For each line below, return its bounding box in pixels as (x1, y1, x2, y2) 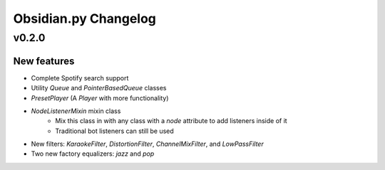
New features (13, 55, 75, 67)
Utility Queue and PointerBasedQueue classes (31, 84, 167, 92)
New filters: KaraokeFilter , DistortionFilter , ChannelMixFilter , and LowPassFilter (31, 139, 264, 149)
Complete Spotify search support (31, 73, 129, 82)
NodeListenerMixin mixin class (31, 107, 121, 115)
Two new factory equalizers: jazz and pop (31, 149, 155, 158)
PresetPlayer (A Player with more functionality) (31, 93, 169, 102)
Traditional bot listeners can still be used (55, 127, 174, 135)
